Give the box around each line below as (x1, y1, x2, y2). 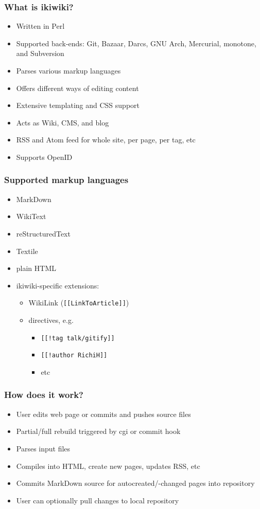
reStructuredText (16, 228, 71, 239)
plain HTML (16, 263, 57, 274)
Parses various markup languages (16, 65, 121, 76)
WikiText (16, 211, 46, 222)
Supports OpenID (16, 151, 73, 162)
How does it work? (4, 388, 84, 401)
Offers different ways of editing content (16, 82, 139, 93)
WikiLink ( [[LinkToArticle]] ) (28, 297, 129, 308)
